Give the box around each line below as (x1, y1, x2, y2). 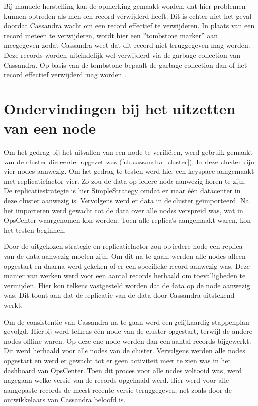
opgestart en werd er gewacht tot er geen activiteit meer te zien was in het (4, 355, 231, 365)
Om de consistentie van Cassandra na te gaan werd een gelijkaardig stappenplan (4, 316, 249, 326)
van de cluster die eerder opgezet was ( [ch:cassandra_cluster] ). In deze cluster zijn (4, 156, 255, 166)
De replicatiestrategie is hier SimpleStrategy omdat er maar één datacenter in (4, 185, 241, 196)
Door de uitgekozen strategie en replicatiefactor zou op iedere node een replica (4, 241, 243, 251)
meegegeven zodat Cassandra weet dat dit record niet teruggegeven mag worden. (4, 40, 250, 50)
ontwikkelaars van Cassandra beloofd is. (4, 394, 126, 405)
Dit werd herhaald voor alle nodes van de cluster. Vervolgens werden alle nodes (4, 345, 245, 356)
